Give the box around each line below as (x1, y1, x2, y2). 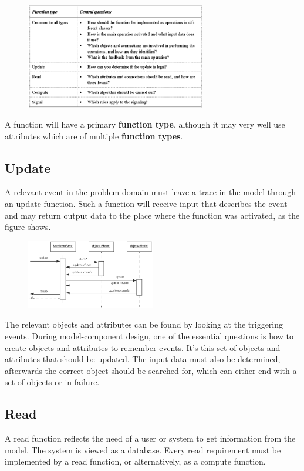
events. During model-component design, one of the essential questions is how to (5, 330, 293, 342)
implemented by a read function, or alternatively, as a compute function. (5, 455, 266, 467)
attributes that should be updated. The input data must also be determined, (5, 353, 281, 365)
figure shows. (5, 221, 51, 233)
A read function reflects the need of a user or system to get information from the (5, 432, 296, 445)
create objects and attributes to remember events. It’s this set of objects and (5, 341, 281, 353)
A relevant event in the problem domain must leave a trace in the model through (5, 186, 296, 198)
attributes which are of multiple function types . (5, 129, 183, 142)
